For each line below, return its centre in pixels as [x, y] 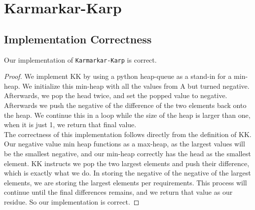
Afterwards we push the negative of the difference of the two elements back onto [125, 105]
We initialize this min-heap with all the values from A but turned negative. [136, 86]
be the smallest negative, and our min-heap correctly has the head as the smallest [127, 153]
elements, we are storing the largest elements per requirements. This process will [126, 182]
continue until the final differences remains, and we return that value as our [118, 192]
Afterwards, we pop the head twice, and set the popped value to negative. [116, 95]
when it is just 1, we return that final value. [70, 124]
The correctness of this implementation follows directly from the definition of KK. [128, 134]
